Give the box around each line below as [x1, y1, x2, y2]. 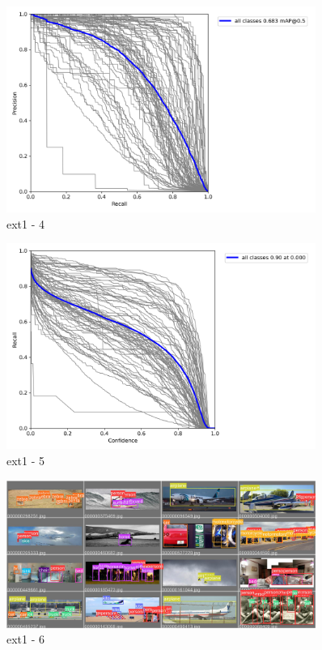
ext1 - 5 [6, 452, 45, 469]
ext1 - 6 [6, 631, 45, 648]
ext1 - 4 [6, 215, 45, 232]
